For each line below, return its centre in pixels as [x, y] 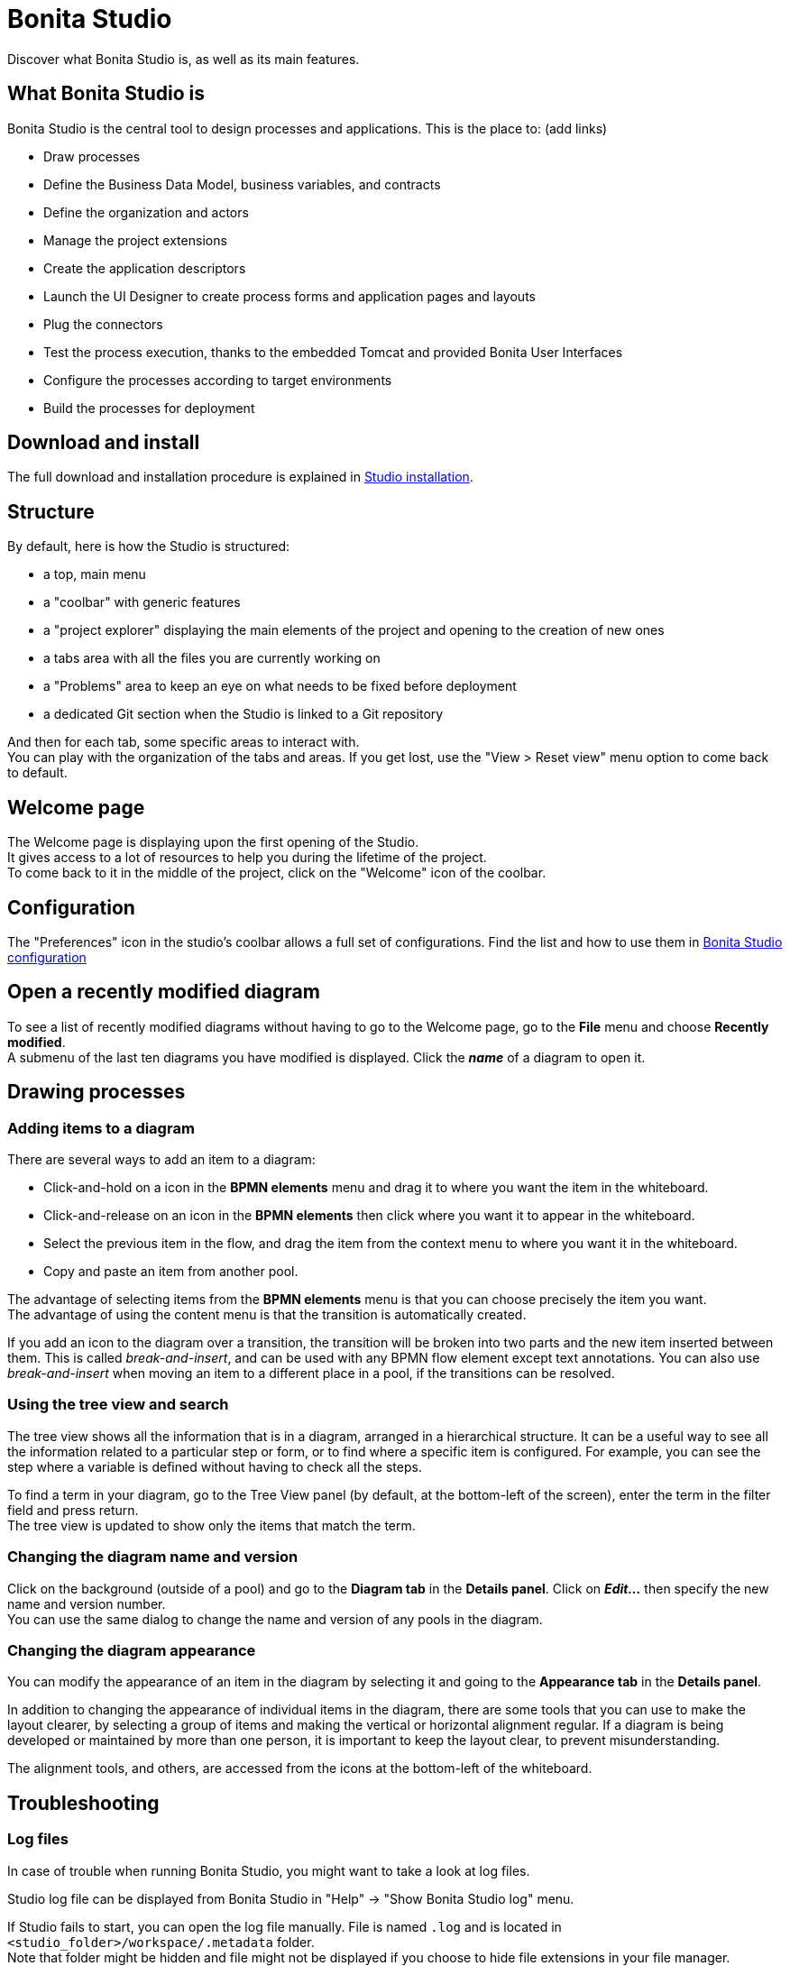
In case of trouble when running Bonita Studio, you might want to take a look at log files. [269, 1870]
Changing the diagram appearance [132, 1650]
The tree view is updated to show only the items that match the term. [211, 1525]
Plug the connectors [103, 324]
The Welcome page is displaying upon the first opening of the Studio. [213, 842]
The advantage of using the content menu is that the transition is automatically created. [267, 1315]
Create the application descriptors [145, 268]
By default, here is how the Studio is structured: [149, 547]
